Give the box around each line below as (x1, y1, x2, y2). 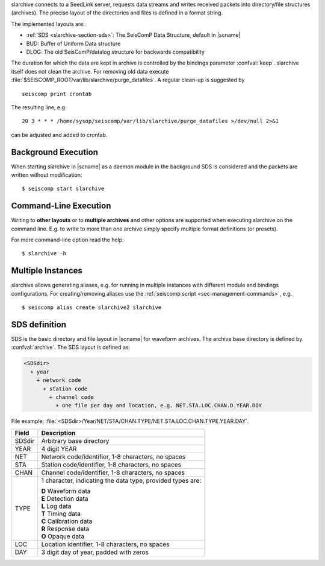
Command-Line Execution (11, 201, 111, 211)
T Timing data (41, 509, 81, 518)
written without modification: (11, 171, 82, 178)
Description (41, 428, 76, 437)
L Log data (41, 501, 72, 510)
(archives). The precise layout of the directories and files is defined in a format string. (11, 9, 223, 16)
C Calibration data (41, 517, 93, 525)
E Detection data (41, 494, 88, 503)
